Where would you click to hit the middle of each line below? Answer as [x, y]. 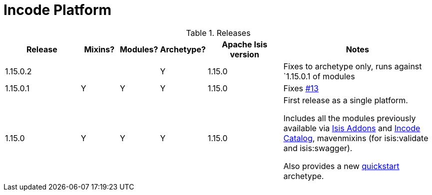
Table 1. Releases [218, 33]
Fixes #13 [301, 88]
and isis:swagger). [318, 148]
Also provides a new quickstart [341, 166]
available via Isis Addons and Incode [352, 128]
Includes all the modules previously [350, 118]
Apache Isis [245, 44]
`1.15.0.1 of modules [319, 76]
